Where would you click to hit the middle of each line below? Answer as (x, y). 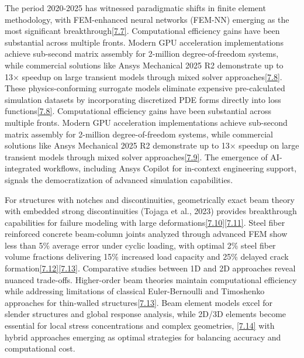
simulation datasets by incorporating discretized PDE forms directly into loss (143, 99)
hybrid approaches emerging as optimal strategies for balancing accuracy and (143, 337)
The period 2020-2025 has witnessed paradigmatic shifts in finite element (135, 8)
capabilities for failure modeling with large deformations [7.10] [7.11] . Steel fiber (145, 222)
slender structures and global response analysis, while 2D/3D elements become (146, 314)
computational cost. (40, 348)
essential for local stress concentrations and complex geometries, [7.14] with (140, 326)
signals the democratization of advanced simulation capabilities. (119, 179)
